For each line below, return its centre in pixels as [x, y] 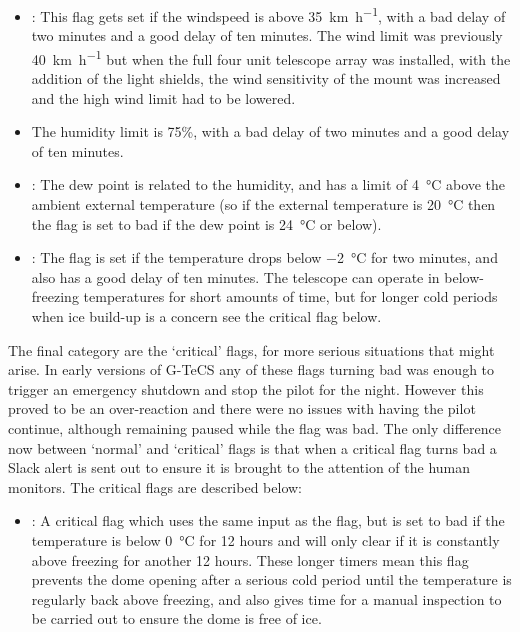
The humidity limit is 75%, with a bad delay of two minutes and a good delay [270, 131]
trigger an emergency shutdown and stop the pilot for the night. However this [246, 388]
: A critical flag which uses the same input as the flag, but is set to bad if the [268, 520]
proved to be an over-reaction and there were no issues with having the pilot [242, 408]
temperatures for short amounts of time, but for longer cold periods [290, 296]
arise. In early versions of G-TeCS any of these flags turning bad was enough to [251, 369]
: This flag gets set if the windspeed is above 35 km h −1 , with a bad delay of [268, 14]
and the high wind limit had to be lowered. [163, 97]
